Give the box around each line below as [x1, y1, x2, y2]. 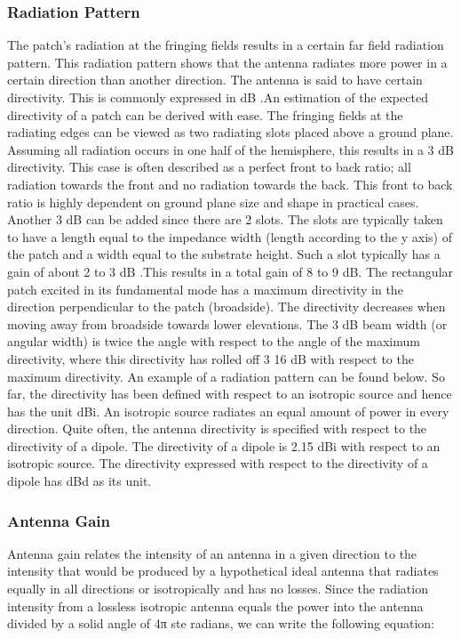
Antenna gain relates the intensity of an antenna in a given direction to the [7, 544, 417, 562]
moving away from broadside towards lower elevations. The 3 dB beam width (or [7, 314, 448, 333]
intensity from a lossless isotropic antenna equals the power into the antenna [7, 596, 424, 615]
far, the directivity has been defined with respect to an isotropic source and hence [7, 384, 452, 403]
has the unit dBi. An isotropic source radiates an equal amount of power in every [7, 401, 449, 420]
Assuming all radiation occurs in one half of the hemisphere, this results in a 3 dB [7, 140, 454, 158]
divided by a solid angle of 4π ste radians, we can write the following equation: [7, 614, 435, 633]
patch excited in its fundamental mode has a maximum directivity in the [7, 279, 403, 298]
